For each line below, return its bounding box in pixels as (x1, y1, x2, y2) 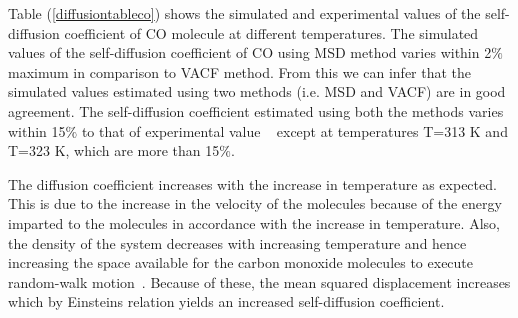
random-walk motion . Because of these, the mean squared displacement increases (8, 271, 511, 292)
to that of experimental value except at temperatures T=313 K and (81, 120, 508, 141)
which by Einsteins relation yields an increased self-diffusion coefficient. (8, 291, 445, 312)
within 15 (8, 120, 66, 141)
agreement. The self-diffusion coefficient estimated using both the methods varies (8, 100, 504, 121)
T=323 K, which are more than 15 (8, 140, 220, 161)
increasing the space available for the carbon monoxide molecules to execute (8, 252, 474, 273)
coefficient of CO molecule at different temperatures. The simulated (64, 22, 479, 43)
